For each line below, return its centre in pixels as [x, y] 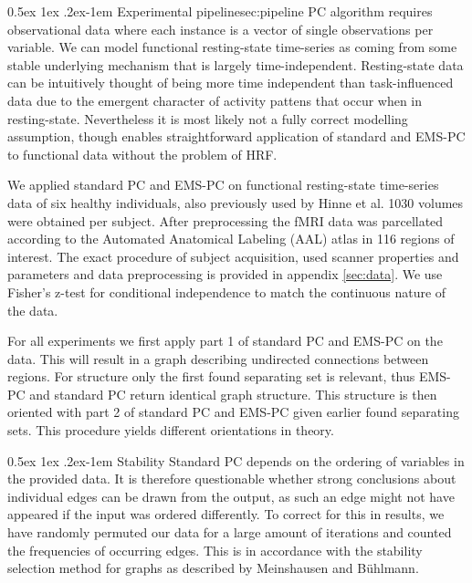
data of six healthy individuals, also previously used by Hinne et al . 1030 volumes [236, 202]
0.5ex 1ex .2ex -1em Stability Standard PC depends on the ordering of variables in [236, 460]
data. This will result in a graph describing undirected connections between [218, 358]
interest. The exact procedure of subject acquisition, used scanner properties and [233, 256]
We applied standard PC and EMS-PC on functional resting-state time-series [223, 185]
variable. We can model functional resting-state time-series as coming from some [232, 47]
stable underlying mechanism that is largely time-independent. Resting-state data [236, 64]
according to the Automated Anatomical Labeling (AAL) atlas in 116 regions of [231, 239]
